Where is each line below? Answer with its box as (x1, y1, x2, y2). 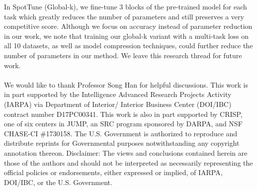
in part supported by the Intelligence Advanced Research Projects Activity (4, 89, 232, 99)
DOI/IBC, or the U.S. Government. (4, 177, 112, 187)
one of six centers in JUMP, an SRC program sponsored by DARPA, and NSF (4, 118, 243, 129)
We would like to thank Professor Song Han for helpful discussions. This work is (4, 79, 248, 90)
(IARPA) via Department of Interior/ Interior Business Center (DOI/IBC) (4, 98, 232, 109)
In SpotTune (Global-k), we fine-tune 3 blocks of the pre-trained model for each (4, 1, 247, 11)
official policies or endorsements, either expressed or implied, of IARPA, (4, 167, 223, 178)
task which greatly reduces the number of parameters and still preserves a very (4, 11, 244, 21)
